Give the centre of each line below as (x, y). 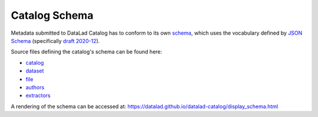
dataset (35, 71)
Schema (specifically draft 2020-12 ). (55, 41)
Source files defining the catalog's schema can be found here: (87, 52)
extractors (38, 96)
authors (35, 87)
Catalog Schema (52, 15)
